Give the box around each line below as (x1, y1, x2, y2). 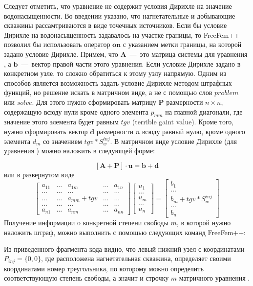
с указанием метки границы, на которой (123, 39, 242, 49)
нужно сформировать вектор (4, 126, 88, 136)
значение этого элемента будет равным (4, 117, 119, 127)
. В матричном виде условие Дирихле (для (110, 136, 237, 146)
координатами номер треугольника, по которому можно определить (4, 263, 204, 273)
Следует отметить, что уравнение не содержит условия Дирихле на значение (4, 1, 232, 11)
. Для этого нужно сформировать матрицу (32, 96, 156, 107)
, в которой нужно (176, 217, 231, 228)
